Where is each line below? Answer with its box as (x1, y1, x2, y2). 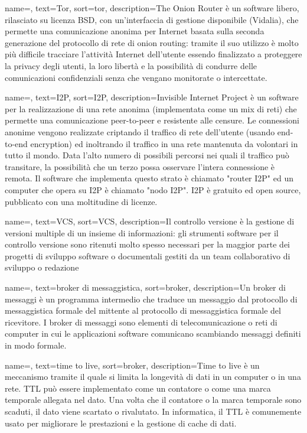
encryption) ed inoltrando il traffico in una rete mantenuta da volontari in (30, 137, 298, 149)
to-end (5, 137, 28, 149)
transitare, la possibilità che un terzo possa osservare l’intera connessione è (5, 160, 275, 172)
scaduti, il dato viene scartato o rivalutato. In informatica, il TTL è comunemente (5, 405, 302, 417)
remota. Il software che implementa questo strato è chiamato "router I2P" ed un (5, 172, 293, 184)
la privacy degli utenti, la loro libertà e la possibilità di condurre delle (5, 59, 257, 71)
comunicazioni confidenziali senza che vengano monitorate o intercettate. (5, 71, 267, 83)
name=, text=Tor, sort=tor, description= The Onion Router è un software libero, (5, 2, 299, 14)
